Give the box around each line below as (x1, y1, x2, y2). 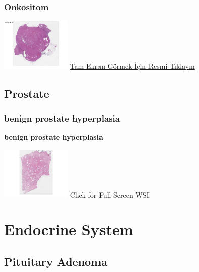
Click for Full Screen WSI (70, 189, 150, 200)
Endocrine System (4, 219, 133, 240)
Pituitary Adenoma (4, 253, 107, 269)
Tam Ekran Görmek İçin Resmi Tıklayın (70, 60, 195, 71)
